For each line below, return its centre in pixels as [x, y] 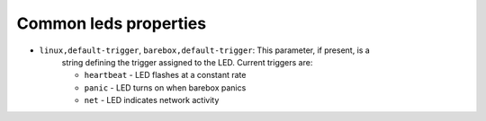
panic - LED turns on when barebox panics [165, 87]
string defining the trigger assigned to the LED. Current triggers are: [187, 62]
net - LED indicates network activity [152, 100]
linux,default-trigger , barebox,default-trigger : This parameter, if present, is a [205, 50]
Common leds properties [112, 23]
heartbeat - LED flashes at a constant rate [165, 75]
